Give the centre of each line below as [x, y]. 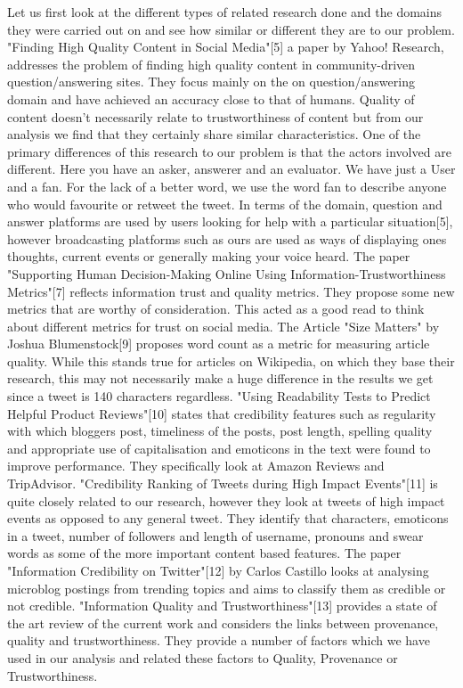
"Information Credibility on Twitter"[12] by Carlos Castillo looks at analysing [218, 570]
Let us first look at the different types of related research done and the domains [225, 12]
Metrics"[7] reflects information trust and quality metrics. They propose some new [231, 291]
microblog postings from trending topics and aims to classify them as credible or [227, 588]
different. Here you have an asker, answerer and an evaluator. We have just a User [231, 169]
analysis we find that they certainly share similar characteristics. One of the [214, 134]
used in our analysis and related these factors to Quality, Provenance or [203, 657]
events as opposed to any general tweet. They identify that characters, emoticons [228, 518]
